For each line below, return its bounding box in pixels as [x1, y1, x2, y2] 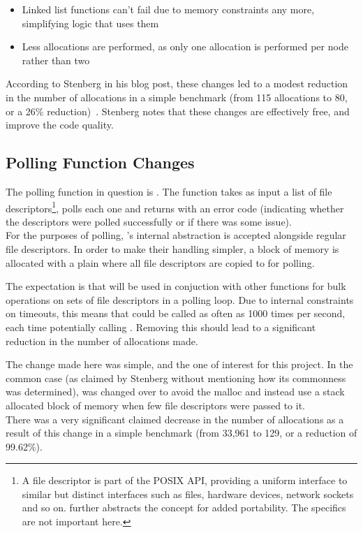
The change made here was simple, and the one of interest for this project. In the [6, 357, 353, 372]
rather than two [22, 52, 90, 67]
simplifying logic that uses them [22, 15, 159, 30]
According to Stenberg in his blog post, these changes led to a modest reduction [6, 76, 348, 91]
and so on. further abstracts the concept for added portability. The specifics [22, 500, 346, 515]
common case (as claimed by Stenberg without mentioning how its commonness [6, 370, 346, 385]
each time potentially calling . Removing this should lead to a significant [6, 319, 316, 334]
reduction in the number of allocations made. [6, 333, 198, 348]
